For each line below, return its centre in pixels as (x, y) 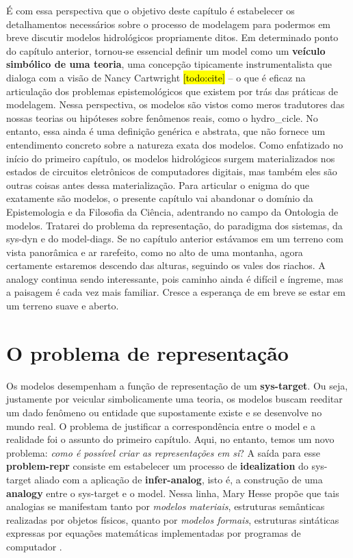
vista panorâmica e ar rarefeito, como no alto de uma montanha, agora (155, 252)
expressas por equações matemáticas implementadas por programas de (154, 533)
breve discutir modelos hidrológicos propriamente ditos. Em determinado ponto (172, 37)
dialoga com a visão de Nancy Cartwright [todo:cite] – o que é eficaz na (156, 77)
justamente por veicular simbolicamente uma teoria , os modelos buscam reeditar (174, 399)
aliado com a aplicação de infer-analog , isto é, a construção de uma (179, 479)
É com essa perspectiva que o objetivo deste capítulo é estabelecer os (151, 10)
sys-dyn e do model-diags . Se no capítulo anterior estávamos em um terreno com (175, 239)
